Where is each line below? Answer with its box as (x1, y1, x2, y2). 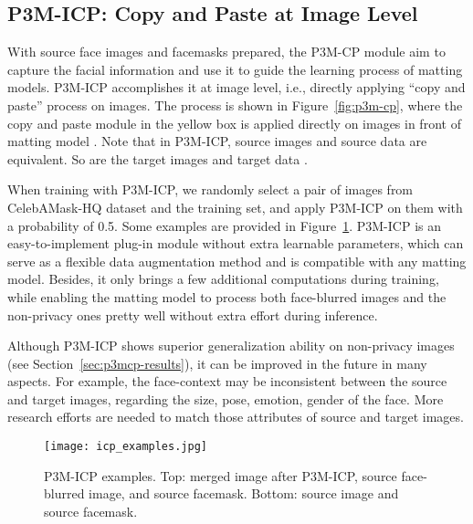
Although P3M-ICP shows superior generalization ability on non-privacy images (7, 336, 455, 355)
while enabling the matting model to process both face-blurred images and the (7, 287, 447, 306)
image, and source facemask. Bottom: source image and (89, 484, 399, 503)
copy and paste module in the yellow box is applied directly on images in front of (7, 113, 461, 132)
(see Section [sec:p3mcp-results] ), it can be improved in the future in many (7, 353, 427, 372)
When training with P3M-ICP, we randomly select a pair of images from (7, 180, 414, 199)
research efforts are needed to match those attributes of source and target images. (7, 407, 464, 426)
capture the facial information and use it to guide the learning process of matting (7, 59, 463, 79)
